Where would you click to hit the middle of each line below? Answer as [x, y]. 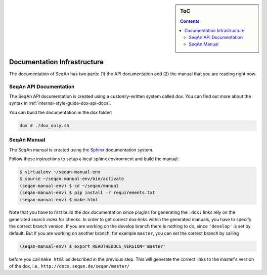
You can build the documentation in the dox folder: [61, 112]
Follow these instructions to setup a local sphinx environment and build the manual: [94, 159]
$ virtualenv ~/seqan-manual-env [60, 172]
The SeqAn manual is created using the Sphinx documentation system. [81, 150]
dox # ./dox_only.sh [44, 125]
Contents [190, 21]
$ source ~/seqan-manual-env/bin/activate [72, 179]
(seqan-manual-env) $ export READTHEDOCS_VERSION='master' [92, 246]
